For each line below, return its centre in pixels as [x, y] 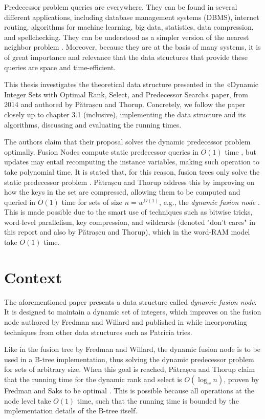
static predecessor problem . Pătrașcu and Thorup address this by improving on [129, 182]
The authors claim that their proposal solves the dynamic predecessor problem [127, 142]
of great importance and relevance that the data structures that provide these [126, 57]
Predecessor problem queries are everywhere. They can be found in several [121, 7]
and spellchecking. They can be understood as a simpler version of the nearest [127, 37]
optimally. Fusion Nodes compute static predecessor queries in [101, 151]
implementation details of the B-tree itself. [71, 411]
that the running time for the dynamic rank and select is [93, 379]
